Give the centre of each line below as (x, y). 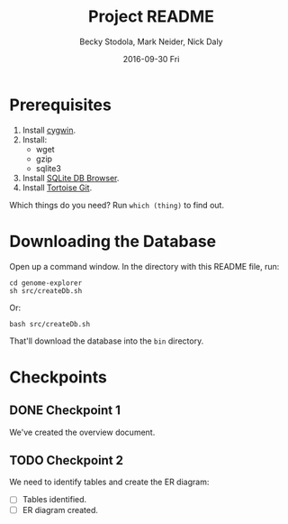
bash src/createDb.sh (50, 324)
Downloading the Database (113, 241)
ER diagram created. (60, 510)
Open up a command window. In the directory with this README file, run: (144, 266)
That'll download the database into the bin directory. (107, 341)
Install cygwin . (49, 130)
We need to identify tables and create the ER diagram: (109, 482)
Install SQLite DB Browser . (71, 178)
